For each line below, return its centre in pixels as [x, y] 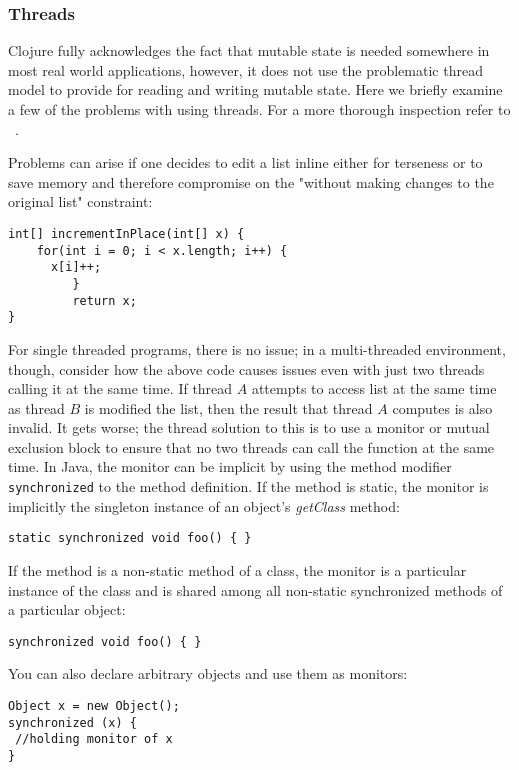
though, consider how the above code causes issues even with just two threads [246, 368]
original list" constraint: [80, 201]
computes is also [442, 407]
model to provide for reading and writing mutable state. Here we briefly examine [255, 89]
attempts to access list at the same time [374, 388]
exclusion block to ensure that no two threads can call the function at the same [251, 446]
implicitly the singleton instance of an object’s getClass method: [204, 505]
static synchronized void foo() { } [130, 538]
